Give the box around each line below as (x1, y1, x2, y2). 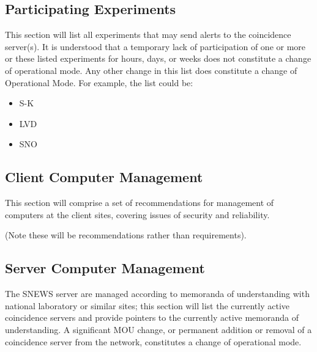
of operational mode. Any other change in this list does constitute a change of (5, 64, 297, 76)
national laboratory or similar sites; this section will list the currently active (5, 299, 290, 312)
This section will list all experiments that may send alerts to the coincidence (5, 28, 291, 41)
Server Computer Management (5, 258, 205, 277)
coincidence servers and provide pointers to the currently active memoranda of (5, 311, 299, 324)
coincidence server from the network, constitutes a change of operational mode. (5, 335, 302, 348)
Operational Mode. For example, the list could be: (5, 76, 193, 89)
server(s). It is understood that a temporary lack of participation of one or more (5, 40, 306, 53)
